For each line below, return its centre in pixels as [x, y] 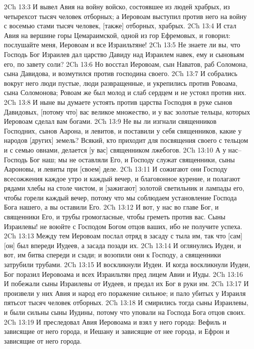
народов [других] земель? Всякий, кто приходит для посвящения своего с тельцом [126, 140]
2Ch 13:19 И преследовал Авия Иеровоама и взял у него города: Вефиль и [115, 321]
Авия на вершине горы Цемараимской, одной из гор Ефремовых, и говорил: [117, 35]
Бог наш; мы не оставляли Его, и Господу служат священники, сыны [132, 159]
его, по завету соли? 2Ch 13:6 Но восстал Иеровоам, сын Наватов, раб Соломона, [126, 64]
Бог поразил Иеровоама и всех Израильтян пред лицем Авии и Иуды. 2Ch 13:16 [124, 274]
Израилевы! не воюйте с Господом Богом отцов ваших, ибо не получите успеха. [123, 226]
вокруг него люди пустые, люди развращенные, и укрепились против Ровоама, [121, 83]
